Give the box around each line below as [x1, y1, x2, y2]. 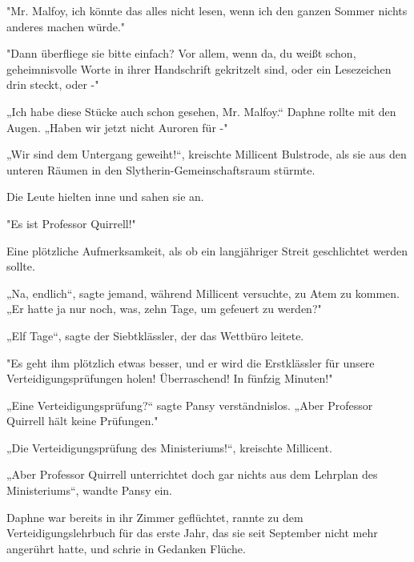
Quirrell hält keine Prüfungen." [6, 412, 159, 429]
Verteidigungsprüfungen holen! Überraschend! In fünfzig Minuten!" [6, 370, 333, 387]
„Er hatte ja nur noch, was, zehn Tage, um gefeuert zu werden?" [6, 300, 322, 317]
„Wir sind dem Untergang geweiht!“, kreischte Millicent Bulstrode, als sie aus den [6, 146, 407, 163]
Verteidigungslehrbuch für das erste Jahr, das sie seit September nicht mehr [6, 524, 378, 541]
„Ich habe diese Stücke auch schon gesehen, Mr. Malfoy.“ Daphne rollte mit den [6, 102, 396, 119]
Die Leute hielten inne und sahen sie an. [6, 188, 204, 205]
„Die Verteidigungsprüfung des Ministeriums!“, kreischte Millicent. [6, 439, 332, 456]
